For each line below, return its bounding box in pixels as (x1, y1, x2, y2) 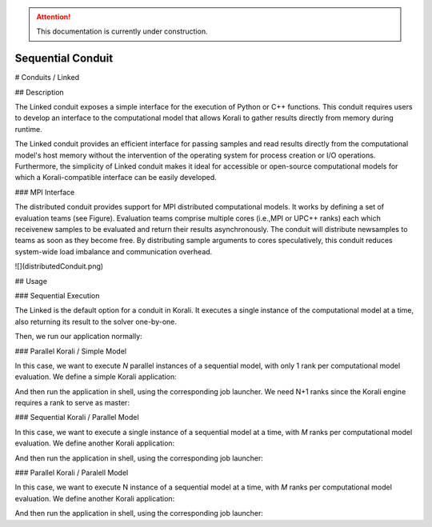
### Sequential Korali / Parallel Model (14, 413, 139, 422)
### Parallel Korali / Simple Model (14, 346, 127, 356)
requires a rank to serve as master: (14, 398, 130, 408)
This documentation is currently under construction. (36, 26, 208, 36)
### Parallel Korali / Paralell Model (14, 468, 129, 477)
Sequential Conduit (14, 52, 114, 66)
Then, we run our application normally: (14, 332, 143, 341)
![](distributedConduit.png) (14, 262, 104, 271)
